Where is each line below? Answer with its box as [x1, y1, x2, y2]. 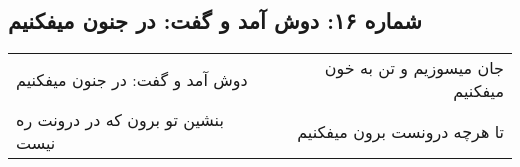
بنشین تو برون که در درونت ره [16, 108, 224, 132]
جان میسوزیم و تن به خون [324, 56, 504, 80]
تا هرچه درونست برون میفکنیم [297, 119, 504, 143]
